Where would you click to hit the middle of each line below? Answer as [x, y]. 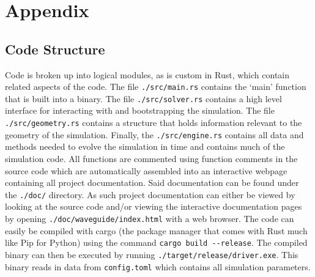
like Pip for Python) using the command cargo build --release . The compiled [156, 242]
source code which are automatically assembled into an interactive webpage [146, 170]
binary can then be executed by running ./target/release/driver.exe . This [152, 254]
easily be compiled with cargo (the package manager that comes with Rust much [156, 230]
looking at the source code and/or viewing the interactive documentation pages [154, 206]
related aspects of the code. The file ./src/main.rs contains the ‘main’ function [156, 87]
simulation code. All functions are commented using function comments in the [151, 158]
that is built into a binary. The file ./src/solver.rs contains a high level [143, 98]
